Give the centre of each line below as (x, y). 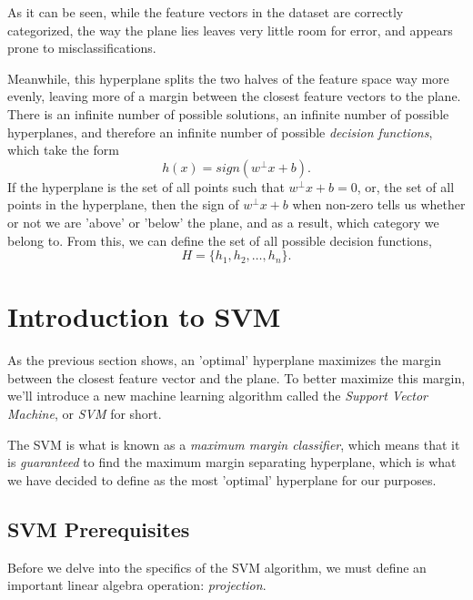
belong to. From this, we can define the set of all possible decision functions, (220, 240)
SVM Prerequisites (99, 529)
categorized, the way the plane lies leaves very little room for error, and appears (230, 30)
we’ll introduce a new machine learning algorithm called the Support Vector (218, 396)
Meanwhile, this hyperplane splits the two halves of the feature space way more (228, 78)
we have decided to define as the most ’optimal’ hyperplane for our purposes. (222, 479)
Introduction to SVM (144, 316)
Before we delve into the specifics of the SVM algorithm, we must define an (217, 567)
